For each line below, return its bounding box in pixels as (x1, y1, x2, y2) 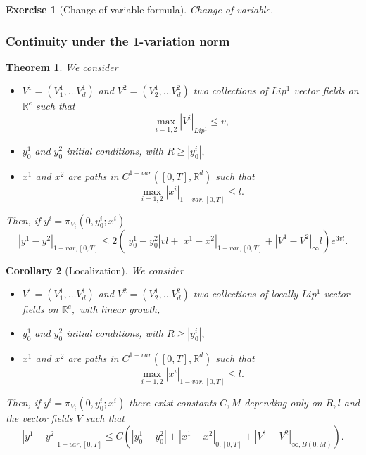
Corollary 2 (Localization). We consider (6, 262, 184, 277)
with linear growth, (80, 302, 160, 316)
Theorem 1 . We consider (6, 59, 118, 74)
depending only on (244, 395, 322, 409)
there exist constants (129, 395, 217, 409)
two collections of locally (193, 286, 298, 301)
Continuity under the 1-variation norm (6, 32, 230, 49)
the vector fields (6, 410, 73, 425)
